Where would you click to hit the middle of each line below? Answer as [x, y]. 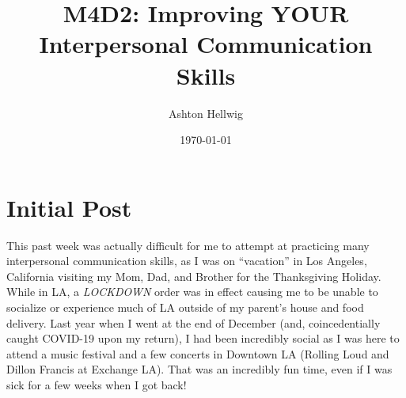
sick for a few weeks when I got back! [97, 384]
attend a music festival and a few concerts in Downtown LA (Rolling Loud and [198, 353]
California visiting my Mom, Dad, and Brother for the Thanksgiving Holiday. [194, 276]
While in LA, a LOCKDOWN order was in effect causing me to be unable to [192, 292]
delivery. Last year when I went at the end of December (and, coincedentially [194, 322]
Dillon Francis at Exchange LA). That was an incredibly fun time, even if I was [199, 369]
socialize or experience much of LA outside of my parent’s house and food [185, 307]
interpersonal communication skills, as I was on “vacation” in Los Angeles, [187, 261]
